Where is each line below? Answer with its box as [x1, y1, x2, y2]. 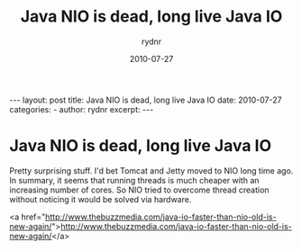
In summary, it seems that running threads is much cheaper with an [9, 174, 260, 185]
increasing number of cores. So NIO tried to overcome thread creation [9, 184, 270, 195]
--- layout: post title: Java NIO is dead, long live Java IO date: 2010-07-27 [9, 94, 282, 105]
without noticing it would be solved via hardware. [9, 193, 192, 204]
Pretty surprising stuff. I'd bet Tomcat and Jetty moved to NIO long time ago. [9, 165, 294, 176]
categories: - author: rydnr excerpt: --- [9, 103, 154, 114]
